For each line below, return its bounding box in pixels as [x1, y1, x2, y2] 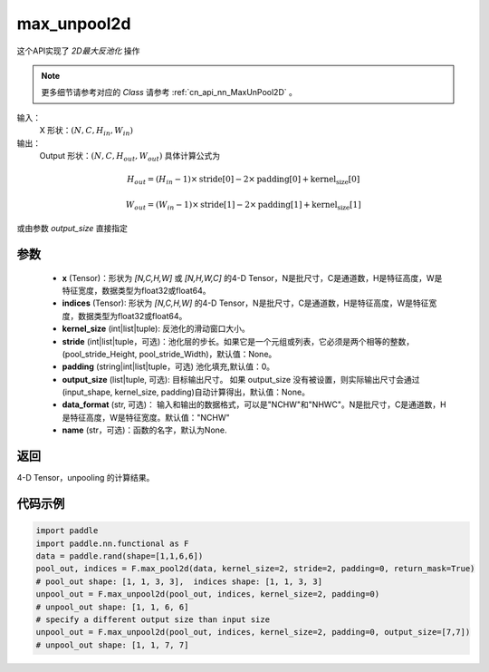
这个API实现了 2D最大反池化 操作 [16, 45, 140, 56]
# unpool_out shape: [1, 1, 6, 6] [35, 601, 189, 612]
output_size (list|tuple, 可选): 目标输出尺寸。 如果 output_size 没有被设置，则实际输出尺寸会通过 [62, 374, 420, 385]
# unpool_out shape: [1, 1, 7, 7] [35, 639, 189, 650]
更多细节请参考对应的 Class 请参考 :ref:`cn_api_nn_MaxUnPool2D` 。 [41, 87, 298, 98]
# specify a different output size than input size [35, 614, 271, 625]
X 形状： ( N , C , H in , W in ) [39, 125, 133, 138]
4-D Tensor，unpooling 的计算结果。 [16, 472, 155, 483]
